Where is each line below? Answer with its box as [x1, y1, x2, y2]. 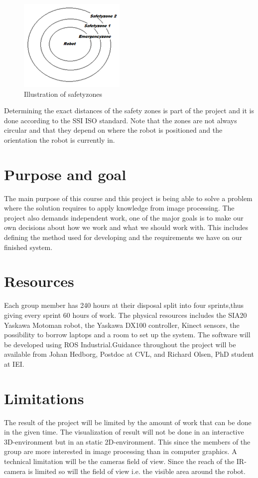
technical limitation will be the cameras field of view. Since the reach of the [4, 456, 235, 467]
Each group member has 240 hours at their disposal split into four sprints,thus [4, 300, 244, 310]
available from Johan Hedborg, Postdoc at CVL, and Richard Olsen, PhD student [4, 349, 255, 359]
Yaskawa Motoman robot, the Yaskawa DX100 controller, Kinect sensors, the [4, 319, 240, 330]
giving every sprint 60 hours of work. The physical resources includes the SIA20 [4, 309, 247, 320]
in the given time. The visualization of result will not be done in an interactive [4, 427, 244, 437]
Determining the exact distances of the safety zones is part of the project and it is [4, 105, 255, 116]
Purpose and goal [4, 164, 127, 184]
